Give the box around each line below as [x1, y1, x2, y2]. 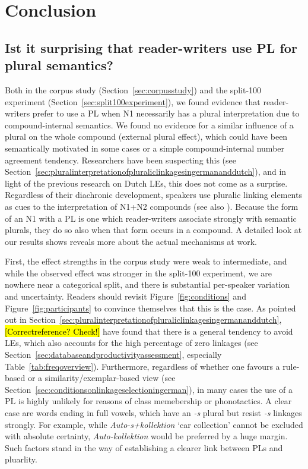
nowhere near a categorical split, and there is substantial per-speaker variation [5, 278, 290, 291]
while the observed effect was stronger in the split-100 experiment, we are [5, 266, 272, 279]
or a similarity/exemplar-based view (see [27, 372, 176, 384]
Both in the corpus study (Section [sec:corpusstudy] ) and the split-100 [5, 83, 262, 96]
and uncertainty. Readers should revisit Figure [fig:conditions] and [5, 290, 246, 303]
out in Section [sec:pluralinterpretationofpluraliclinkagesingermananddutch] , [5, 313, 282, 326]
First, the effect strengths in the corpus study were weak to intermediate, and [5, 255, 287, 267]
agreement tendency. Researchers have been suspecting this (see [5, 153, 236, 166]
